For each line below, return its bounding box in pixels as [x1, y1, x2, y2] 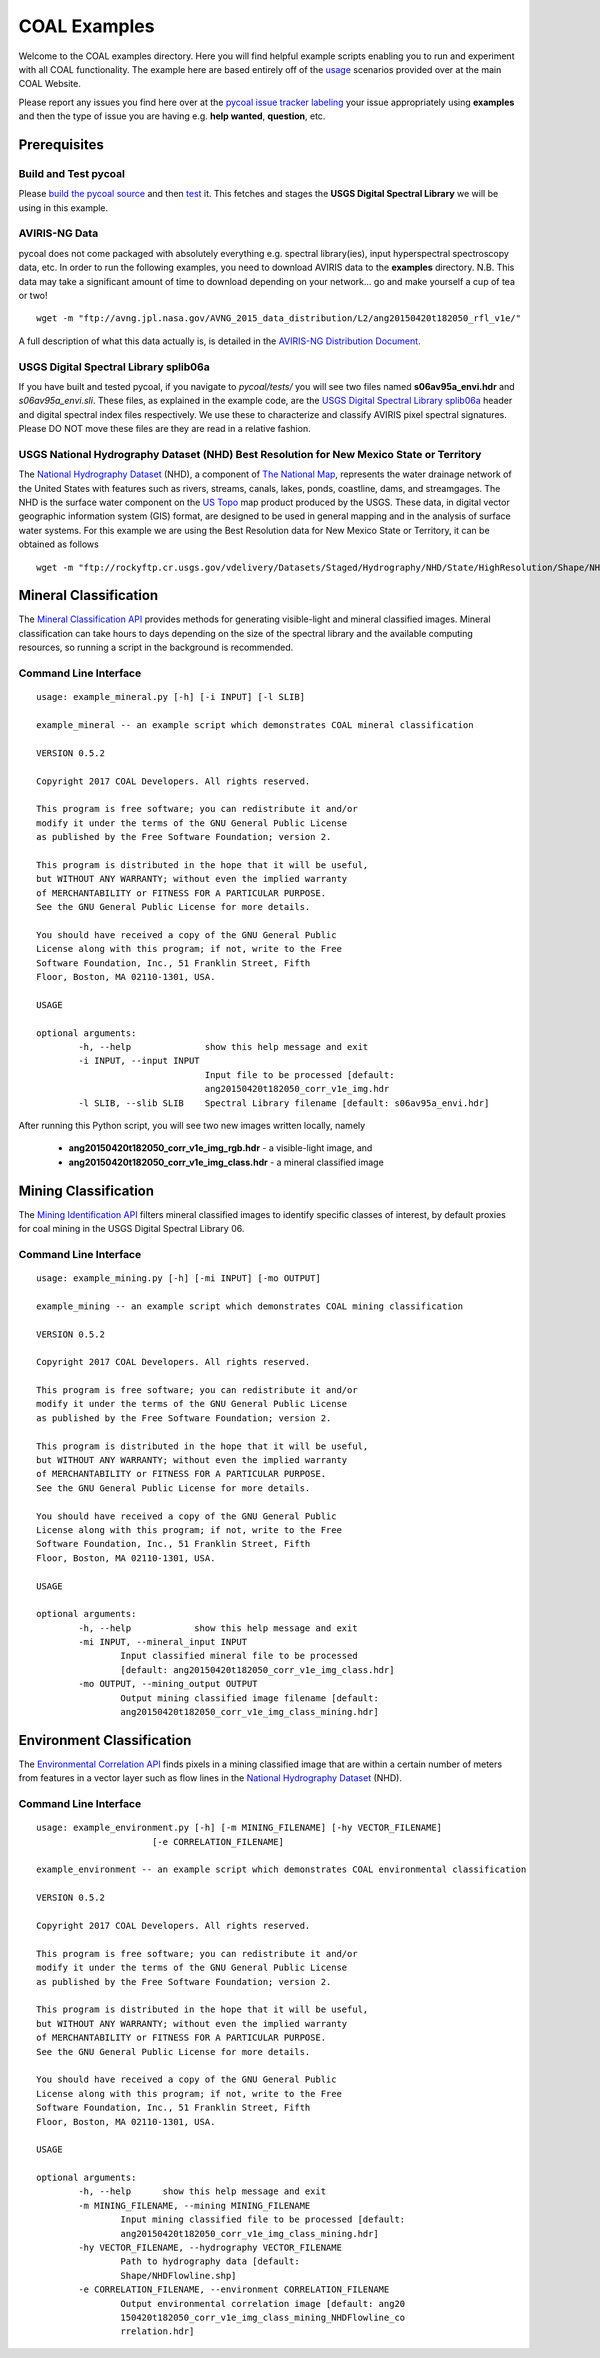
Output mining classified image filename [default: [120, 1692, 379, 1704]
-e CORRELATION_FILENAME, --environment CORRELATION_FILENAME [78, 2284, 390, 2295]
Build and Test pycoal [18, 166, 125, 180]
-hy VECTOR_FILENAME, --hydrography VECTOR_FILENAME [78, 2242, 342, 2254]
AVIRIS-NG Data [18, 226, 99, 240]
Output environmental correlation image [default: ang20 [120, 2298, 406, 2309]
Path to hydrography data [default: [120, 2256, 300, 2267]
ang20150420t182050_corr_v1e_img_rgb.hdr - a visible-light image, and [68, 1142, 373, 1154]
